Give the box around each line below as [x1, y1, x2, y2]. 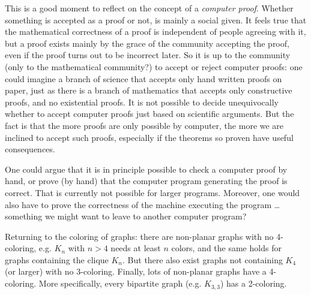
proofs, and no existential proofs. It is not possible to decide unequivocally [5, 95, 279, 108]
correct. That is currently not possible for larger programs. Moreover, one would [5, 186, 300, 198]
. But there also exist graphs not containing [122, 253, 283, 266]
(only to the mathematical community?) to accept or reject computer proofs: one [5, 60, 303, 73]
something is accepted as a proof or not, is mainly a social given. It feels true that [5, 13, 307, 26]
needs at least [110, 242, 161, 254]
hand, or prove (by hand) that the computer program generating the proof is [5, 174, 288, 187]
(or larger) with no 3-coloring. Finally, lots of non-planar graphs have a [5, 265, 267, 278]
